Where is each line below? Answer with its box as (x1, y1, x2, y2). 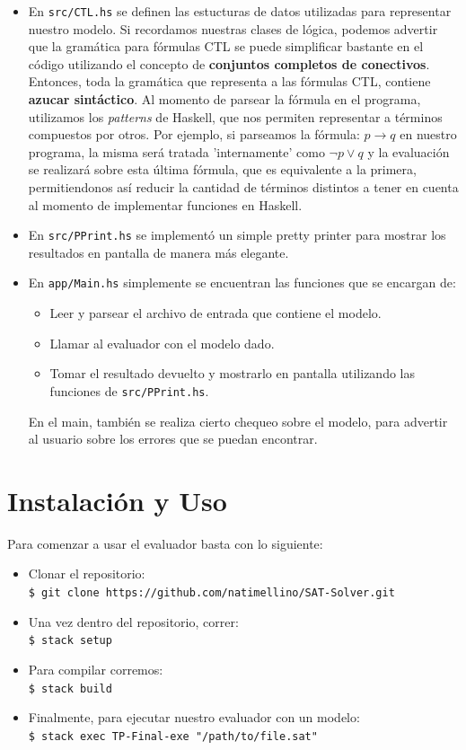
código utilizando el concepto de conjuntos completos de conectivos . (28, 54, 430, 73)
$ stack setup (28, 634, 112, 648)
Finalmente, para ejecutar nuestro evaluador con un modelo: (28, 708, 360, 727)
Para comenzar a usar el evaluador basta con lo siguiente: (7, 534, 323, 552)
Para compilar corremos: (28, 659, 163, 678)
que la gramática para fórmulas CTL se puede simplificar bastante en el (28, 37, 424, 56)
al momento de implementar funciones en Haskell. (28, 195, 303, 214)
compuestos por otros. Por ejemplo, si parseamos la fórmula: (28, 125, 360, 144)
